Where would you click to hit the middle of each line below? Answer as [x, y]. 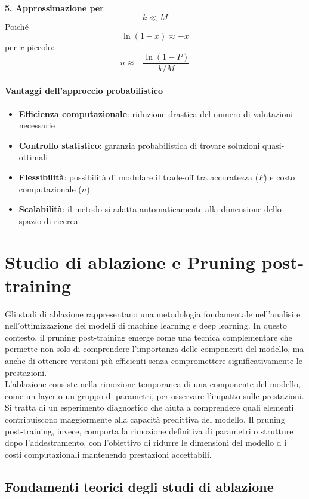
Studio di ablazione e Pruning [130, 261]
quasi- [274, 145]
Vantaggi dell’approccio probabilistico [84, 91]
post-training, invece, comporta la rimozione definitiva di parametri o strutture [149, 431]
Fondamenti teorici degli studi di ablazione [139, 486]
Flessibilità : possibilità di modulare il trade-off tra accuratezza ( [139, 177]
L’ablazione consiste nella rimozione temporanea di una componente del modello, [153, 384]
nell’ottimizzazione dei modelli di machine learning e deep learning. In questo [146, 325]
